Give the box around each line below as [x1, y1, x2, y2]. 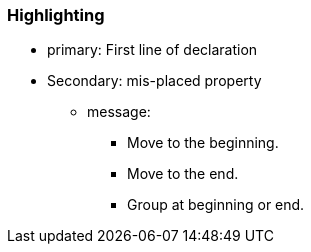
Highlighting [7, 5, 105, 25]
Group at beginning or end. [127, 196, 305, 214]
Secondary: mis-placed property [47, 72, 262, 90]
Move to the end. [127, 165, 239, 183]
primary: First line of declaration [47, 41, 258, 59]
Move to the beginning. [127, 134, 279, 152]
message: [87, 103, 151, 121]
